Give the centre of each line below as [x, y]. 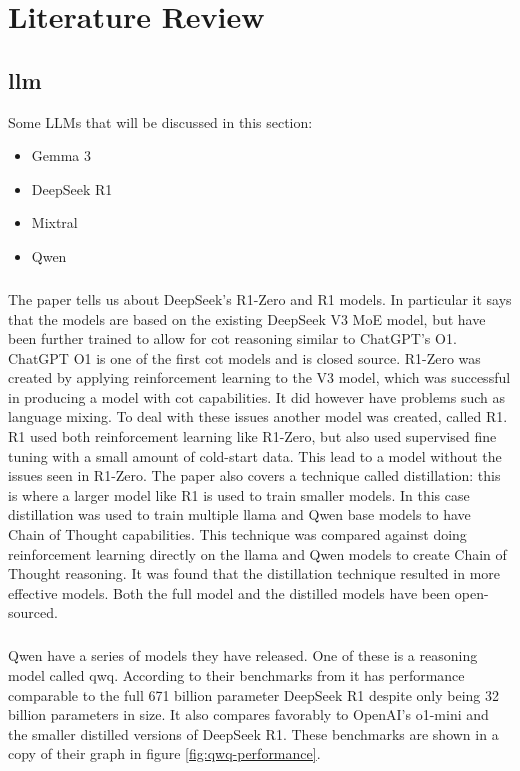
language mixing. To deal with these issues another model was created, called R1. [258, 416]
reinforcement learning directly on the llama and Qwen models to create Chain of [257, 553]
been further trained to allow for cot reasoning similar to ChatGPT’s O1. [232, 338]
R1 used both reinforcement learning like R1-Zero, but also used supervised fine [252, 436]
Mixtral [54, 222]
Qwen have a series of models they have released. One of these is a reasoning [243, 655]
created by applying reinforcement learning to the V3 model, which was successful [259, 377]
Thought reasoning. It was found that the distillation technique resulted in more [254, 573]
